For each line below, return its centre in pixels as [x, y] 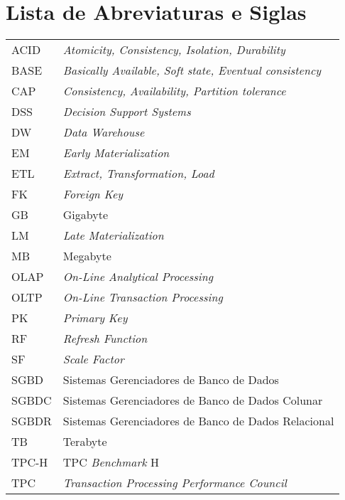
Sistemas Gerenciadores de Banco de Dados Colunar [193, 400]
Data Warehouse [104, 132]
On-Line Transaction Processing [143, 297]
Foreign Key [93, 194]
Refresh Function [105, 339]
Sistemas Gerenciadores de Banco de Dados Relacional [198, 421]
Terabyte [85, 442]
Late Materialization [113, 235]
